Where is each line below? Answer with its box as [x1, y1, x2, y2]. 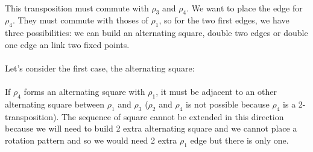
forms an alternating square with [24, 85, 145, 98]
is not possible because [186, 97, 270, 110]
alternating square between [5, 97, 105, 110]
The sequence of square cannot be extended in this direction [61, 110, 284, 123]
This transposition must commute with [5, 1, 149, 14]
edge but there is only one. [190, 133, 289, 146]
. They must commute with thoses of [12, 14, 148, 26]
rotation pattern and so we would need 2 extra [5, 133, 177, 146]
